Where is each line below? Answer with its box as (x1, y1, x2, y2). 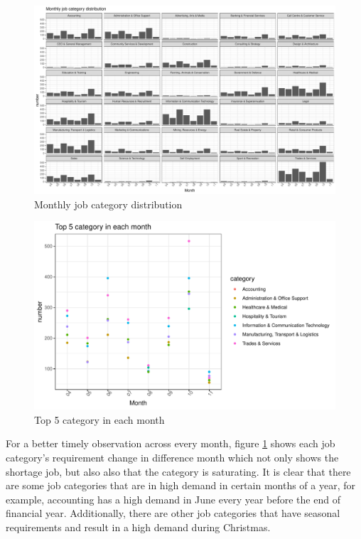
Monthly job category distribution (34, 196, 183, 211)
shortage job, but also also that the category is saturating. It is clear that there (6, 464, 351, 479)
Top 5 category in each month (34, 412, 165, 427)
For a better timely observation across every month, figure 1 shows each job (6, 436, 335, 451)
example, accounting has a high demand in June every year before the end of (6, 491, 340, 506)
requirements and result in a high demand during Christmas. (6, 519, 271, 534)
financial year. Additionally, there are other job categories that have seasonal (6, 506, 340, 521)
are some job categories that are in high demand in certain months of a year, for (6, 478, 356, 493)
